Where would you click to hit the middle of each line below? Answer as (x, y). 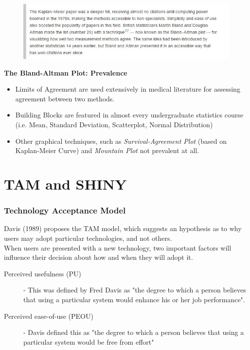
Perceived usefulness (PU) (43, 273)
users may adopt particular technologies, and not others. (88, 238)
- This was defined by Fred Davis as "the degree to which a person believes (135, 290)
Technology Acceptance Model (65, 210)
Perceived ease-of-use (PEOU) (49, 316)
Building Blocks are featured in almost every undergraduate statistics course (129, 115)
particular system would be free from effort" (89, 341)
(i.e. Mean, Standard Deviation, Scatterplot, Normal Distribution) (114, 124)
